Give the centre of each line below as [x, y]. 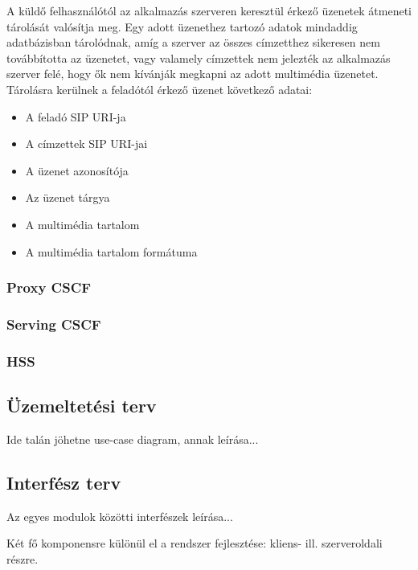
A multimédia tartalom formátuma [111, 251]
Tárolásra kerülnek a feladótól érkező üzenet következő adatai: [160, 89]
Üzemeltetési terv [82, 406]
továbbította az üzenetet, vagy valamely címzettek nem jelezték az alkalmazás [199, 57]
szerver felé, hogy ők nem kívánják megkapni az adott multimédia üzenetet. [193, 74]
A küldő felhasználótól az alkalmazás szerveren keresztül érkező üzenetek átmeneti [209, 10]
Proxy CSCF [49, 287]
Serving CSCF [54, 324]
